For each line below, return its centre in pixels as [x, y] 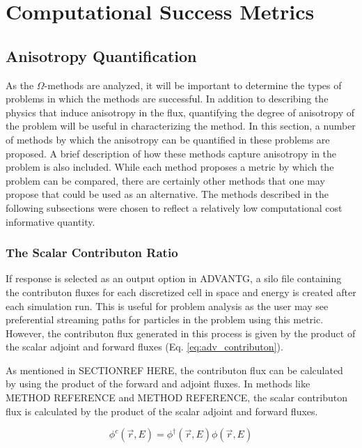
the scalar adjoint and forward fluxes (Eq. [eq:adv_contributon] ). [144, 347]
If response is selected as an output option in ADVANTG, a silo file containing [174, 278]
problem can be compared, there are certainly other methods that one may [165, 180]
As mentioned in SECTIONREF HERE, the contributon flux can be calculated [174, 370]
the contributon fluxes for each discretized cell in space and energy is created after [181, 292]
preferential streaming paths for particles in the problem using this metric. [165, 319]
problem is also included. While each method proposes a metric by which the [170, 167]
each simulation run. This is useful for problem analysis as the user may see [167, 306]
